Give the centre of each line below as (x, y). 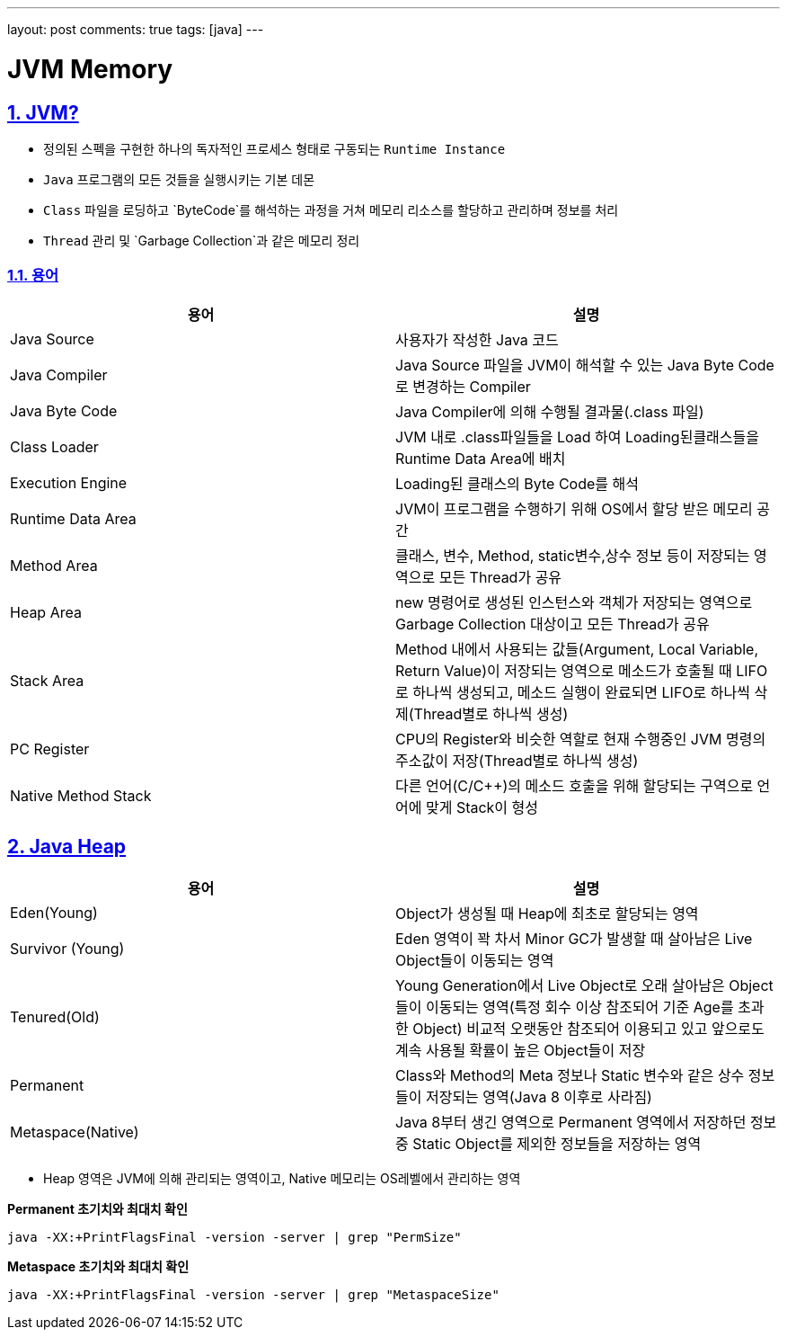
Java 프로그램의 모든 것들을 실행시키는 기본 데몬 (179, 179)
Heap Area (46, 612)
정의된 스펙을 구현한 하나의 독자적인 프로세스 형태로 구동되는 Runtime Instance (274, 148)
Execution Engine (69, 482)
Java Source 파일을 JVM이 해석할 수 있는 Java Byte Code (585, 365)
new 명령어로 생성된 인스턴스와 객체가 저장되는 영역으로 (574, 602)
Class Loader (54, 446)
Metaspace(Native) (75, 1132)
